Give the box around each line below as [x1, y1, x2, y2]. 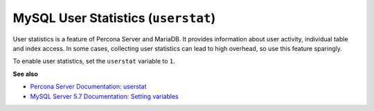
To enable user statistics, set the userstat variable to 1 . [12, 57, 176, 65]
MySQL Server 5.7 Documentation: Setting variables [30, 92, 179, 100]
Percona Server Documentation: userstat [30, 83, 147, 91]
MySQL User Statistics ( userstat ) [12, 10, 216, 26]
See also [12, 70, 38, 78]
